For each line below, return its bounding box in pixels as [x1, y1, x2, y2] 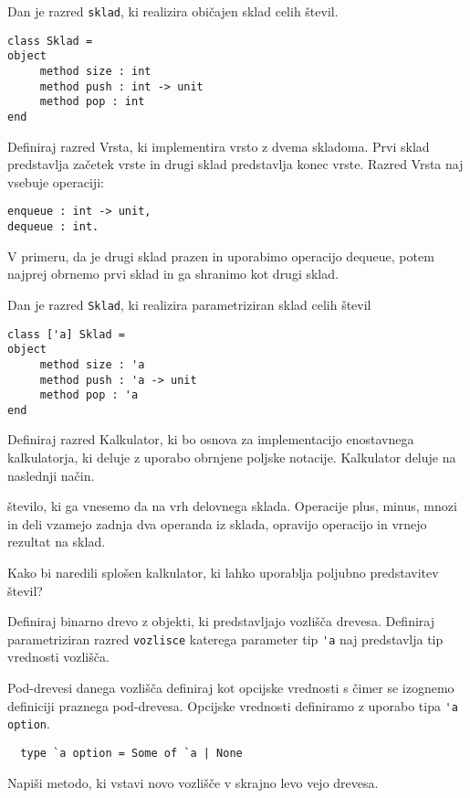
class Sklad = [7, 34, 93, 48]
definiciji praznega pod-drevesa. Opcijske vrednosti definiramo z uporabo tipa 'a [7, 696, 458, 715]
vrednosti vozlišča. [7, 647, 110, 666]
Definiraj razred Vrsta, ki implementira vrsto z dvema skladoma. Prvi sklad [7, 136, 430, 155]
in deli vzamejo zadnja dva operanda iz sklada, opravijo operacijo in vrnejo [7, 514, 427, 533]
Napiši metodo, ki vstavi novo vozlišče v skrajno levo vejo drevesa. [7, 772, 379, 792]
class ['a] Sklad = [7, 327, 125, 341]
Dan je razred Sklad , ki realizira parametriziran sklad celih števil [7, 294, 371, 314]
